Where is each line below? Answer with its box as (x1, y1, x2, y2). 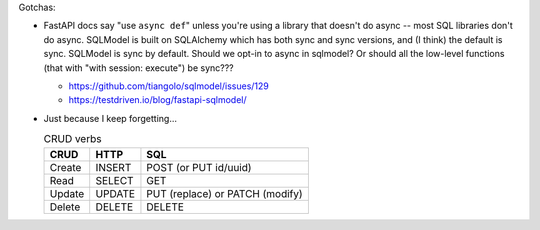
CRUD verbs (43, 132, 102, 146)
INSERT (95, 160, 132, 174)
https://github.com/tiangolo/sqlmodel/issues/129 (68, 80, 269, 92)
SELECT (95, 173, 134, 187)
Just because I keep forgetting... (43, 112, 178, 124)
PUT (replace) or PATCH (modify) (146, 186, 304, 200)
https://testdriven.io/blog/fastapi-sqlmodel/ (68, 94, 247, 106)
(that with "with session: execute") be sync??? (43, 61, 234, 74)
